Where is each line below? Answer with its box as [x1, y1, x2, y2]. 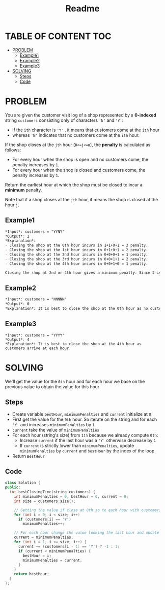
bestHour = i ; [23, 553, 52, 558]
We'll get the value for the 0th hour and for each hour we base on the [5, 378, 145, 384]
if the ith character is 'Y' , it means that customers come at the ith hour [12, 127, 160, 133]
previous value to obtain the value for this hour [5, 383, 100, 390]
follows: [5, 147, 21, 153]
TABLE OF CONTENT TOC [5, 31, 111, 42]
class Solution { [5, 480, 41, 485]
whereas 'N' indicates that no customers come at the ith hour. [12, 132, 140, 138]
